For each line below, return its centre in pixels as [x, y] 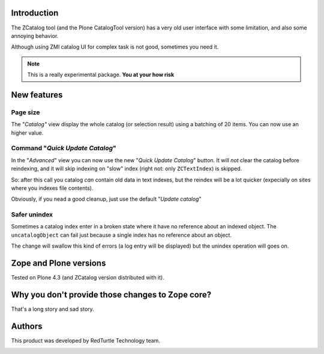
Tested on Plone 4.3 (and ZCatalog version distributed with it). [88, 278]
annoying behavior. [35, 35]
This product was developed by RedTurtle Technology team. [85, 340]
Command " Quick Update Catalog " [64, 148]
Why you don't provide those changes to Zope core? [111, 294]
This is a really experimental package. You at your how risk [101, 75]
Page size [25, 112]
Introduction [35, 13]
